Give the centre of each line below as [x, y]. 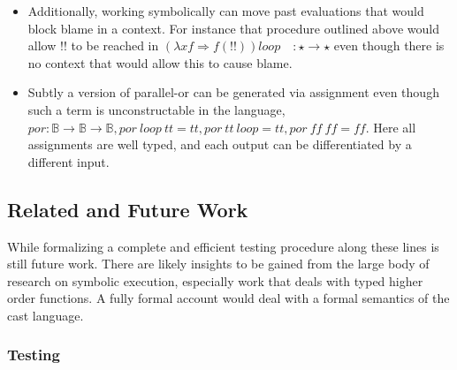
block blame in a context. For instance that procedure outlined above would [233, 28]
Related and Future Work [128, 209]
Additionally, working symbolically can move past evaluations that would [226, 11]
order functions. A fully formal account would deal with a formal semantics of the [228, 298]
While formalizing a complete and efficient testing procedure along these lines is [223, 246]
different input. [69, 161]
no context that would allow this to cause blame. [160, 62]
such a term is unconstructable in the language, [156, 109]
